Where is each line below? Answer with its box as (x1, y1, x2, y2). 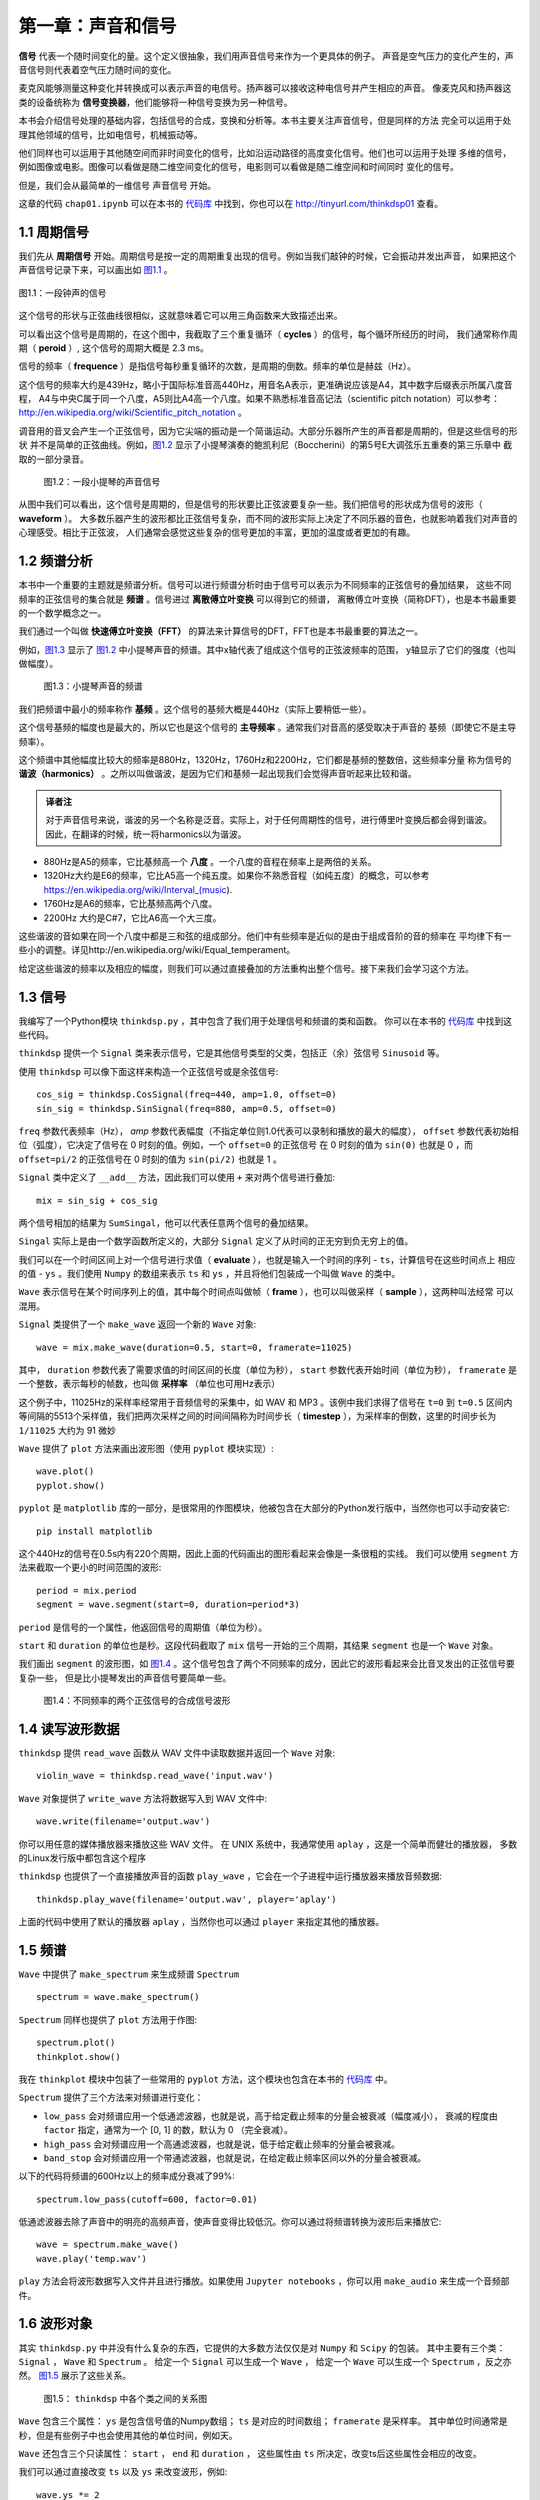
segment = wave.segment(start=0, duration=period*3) (36, 1599, 300, 1610)
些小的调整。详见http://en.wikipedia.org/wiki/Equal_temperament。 (18, 944, 296, 956)
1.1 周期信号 (18, 223, 90, 240)
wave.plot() (36, 1466, 95, 1477)
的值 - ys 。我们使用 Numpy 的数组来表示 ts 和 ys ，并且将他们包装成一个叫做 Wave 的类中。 (18, 1268, 401, 1280)
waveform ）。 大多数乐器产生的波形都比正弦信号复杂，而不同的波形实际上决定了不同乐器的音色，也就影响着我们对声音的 (18, 512, 518, 524)
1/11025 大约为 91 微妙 (18, 1424, 117, 1436)
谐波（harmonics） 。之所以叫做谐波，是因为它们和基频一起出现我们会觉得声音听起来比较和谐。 (18, 768, 417, 780)
